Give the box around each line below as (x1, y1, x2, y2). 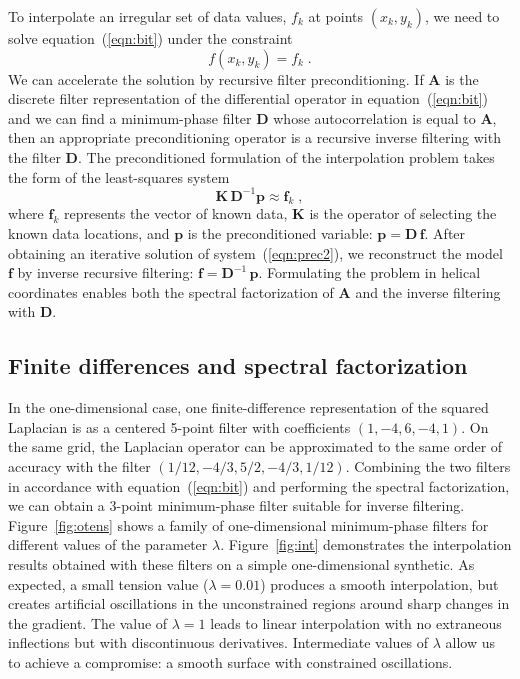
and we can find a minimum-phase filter (8, 107, 252, 128)
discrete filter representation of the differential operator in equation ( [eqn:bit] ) (8, 88, 488, 109)
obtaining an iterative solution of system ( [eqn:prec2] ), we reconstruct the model (8, 242, 503, 263)
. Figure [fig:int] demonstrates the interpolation (220, 534, 512, 555)
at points (308, 6, 364, 26)
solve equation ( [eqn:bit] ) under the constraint (8, 28, 293, 48)
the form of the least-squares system (8, 166, 230, 187)
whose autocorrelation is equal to (273, 107, 476, 128)
